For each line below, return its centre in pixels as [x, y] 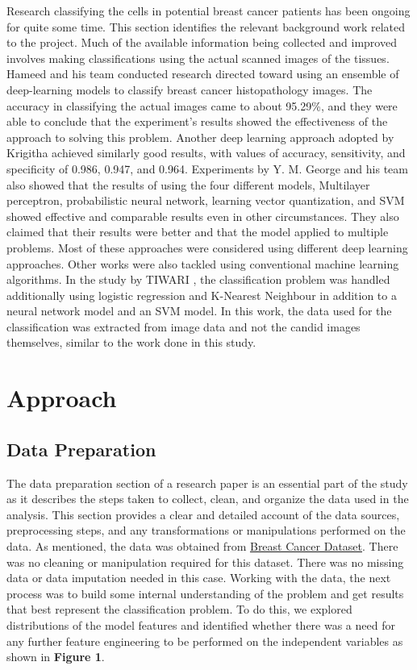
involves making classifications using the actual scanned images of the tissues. [198, 58]
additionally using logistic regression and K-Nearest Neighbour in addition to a [202, 295]
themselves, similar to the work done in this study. [131, 342]
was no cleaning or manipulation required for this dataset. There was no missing [205, 562]
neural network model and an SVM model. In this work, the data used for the [199, 311]
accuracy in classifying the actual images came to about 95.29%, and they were [202, 105]
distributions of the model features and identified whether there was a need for [201, 624]
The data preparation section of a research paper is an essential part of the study [207, 483]
